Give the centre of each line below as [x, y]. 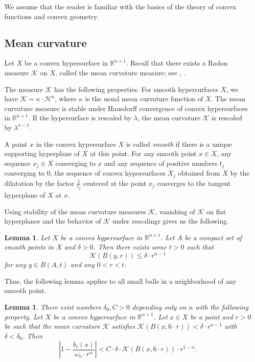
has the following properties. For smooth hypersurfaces [136, 89]
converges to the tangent [194, 183]
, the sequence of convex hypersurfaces [108, 173]
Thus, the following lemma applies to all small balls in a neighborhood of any [121, 281]
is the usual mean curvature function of [144, 99]
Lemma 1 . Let [27, 237]
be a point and [211, 316]
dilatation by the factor [39, 183]
